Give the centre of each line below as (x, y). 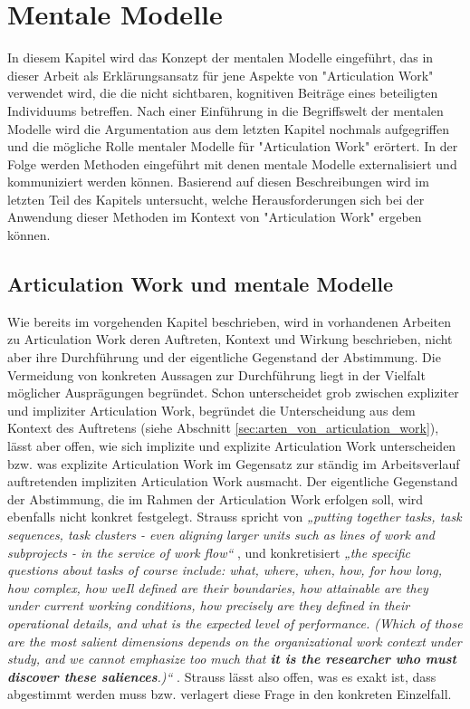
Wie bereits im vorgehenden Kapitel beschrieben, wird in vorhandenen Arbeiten (230, 321)
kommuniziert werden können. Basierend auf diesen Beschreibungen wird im (218, 182)
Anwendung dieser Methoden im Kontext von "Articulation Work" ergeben (215, 217)
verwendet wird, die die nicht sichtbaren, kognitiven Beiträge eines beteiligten (223, 93)
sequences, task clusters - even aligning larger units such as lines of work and (221, 534)
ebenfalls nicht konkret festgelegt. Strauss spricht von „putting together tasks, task (235, 517)
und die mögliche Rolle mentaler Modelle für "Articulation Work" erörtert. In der (233, 146)
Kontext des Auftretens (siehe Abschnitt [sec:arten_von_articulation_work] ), (223, 428)
